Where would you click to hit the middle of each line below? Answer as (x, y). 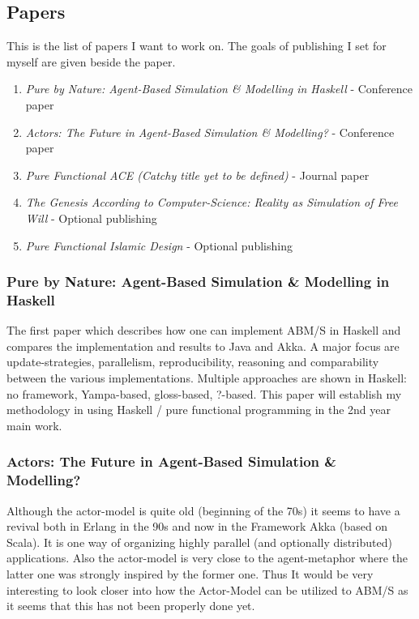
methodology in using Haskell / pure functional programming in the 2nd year (199, 410)
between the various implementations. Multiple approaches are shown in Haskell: (207, 378)
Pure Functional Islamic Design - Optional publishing (159, 245)
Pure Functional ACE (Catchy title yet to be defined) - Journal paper (197, 175)
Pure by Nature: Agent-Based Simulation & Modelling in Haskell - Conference (219, 89)
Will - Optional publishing (91, 218)
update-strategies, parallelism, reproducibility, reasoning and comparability (193, 362)
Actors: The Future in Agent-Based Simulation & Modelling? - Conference (210, 132)
